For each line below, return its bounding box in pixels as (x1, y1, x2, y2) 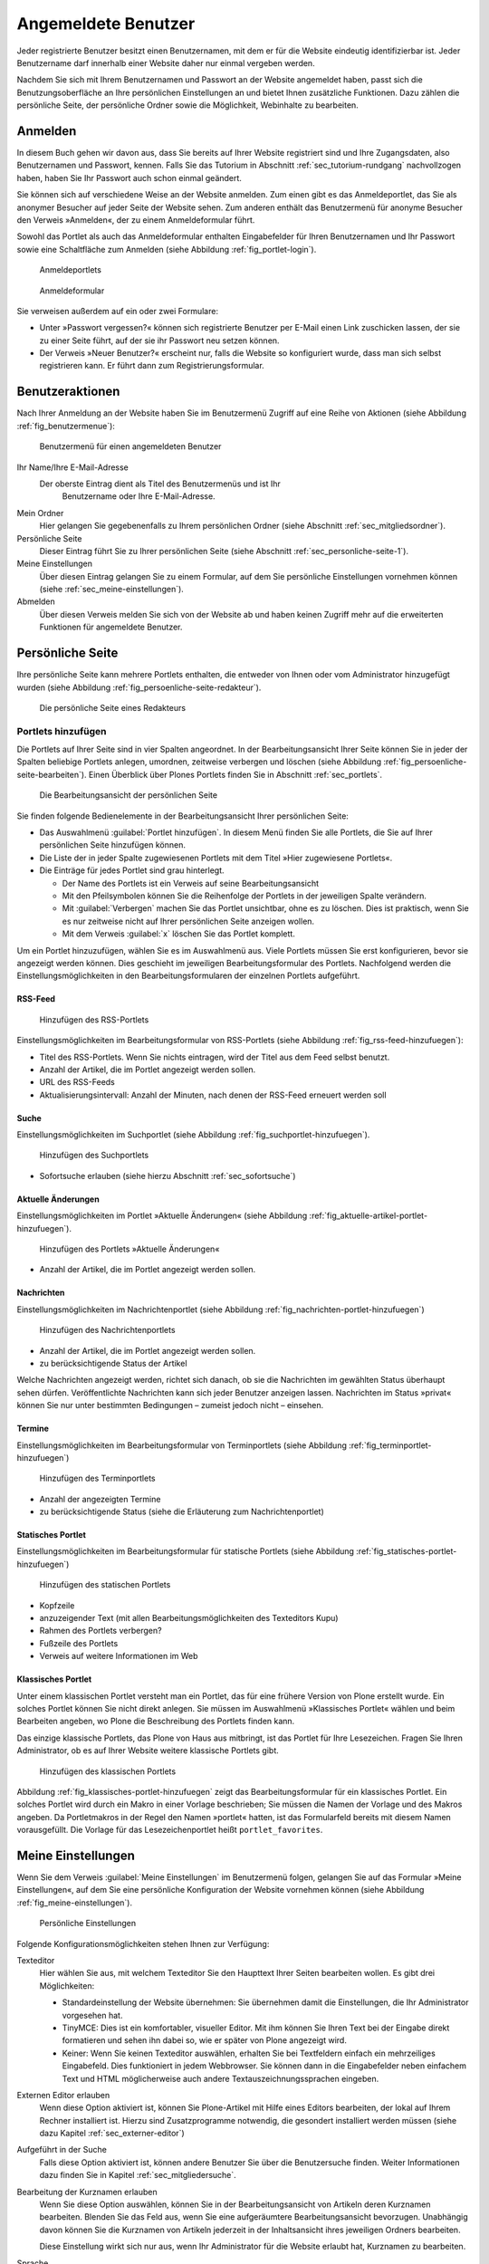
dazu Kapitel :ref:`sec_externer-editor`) (39, 2128, 185, 2139)
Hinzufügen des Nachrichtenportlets (39, 1325, 176, 1336)
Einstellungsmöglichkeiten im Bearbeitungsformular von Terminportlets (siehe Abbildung (16, 1440, 348, 1451)
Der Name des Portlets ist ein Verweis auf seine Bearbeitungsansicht (62, 878, 319, 888)
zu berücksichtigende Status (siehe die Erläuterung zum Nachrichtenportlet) (39, 1506, 325, 1517)
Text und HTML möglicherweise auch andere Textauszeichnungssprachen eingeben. (62, 2073, 379, 2084)
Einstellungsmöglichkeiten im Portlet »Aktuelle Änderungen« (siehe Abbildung (16, 1210, 308, 1222)
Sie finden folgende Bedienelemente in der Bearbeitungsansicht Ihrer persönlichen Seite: (16, 811, 349, 821)
